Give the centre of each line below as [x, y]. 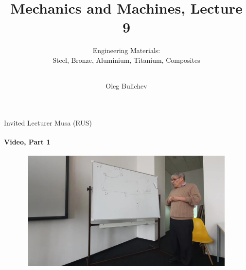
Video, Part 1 [27, 141]
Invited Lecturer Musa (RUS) [48, 122]
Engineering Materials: [126, 50]
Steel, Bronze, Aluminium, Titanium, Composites [126, 60]
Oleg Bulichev [126, 86]
